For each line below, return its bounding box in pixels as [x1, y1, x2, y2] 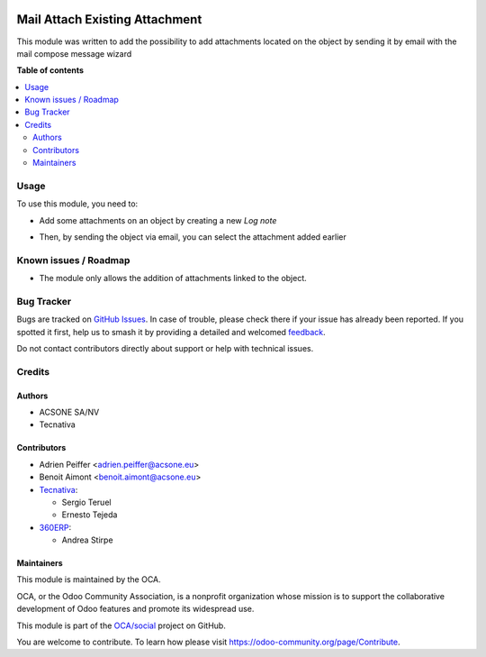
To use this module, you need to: [16, 198, 139, 209]
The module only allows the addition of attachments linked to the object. [39, 273, 308, 284]
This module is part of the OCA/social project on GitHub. [16, 620, 227, 631]
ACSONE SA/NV [39, 406, 100, 417]
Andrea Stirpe [61, 534, 113, 545]
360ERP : [39, 522, 72, 533]
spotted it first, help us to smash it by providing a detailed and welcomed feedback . [16, 326, 326, 337]
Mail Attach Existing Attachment [16, 12, 202, 27]
